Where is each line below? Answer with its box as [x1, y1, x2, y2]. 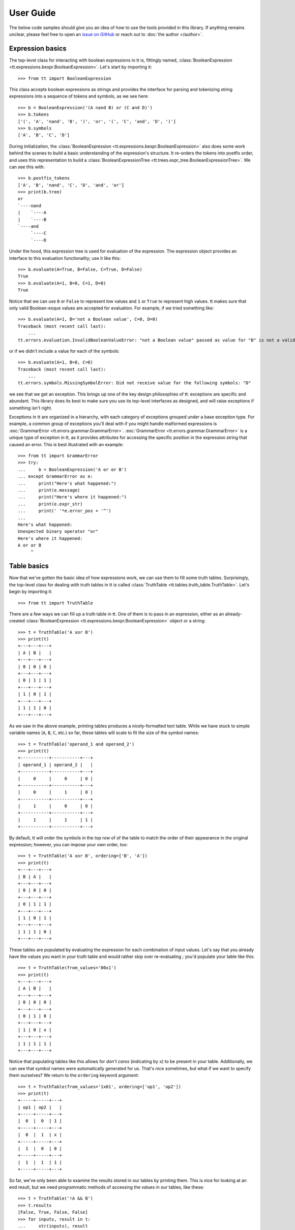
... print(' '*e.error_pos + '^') [18, 508, 112, 514]
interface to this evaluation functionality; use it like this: [9, 255, 121, 261]
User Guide [9, 7, 56, 18]
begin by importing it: [9, 588, 53, 595]
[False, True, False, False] [18, 1209, 88, 1215]
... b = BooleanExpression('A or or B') [18, 466, 127, 472]
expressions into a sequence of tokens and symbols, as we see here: [9, 93, 149, 99]
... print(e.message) [18, 487, 81, 493]
